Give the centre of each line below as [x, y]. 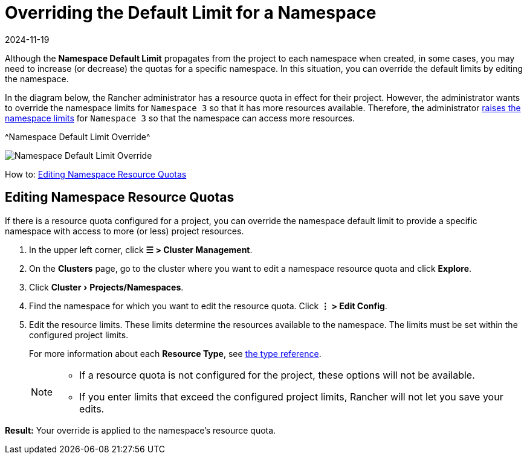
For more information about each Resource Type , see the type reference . [175, 353]
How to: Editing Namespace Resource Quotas [96, 174]
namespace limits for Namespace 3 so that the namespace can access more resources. [180, 118]
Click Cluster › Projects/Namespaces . [106, 287]
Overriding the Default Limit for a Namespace [191, 13]
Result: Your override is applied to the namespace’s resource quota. [141, 430]
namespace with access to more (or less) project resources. [124, 231]
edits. [92, 409]
